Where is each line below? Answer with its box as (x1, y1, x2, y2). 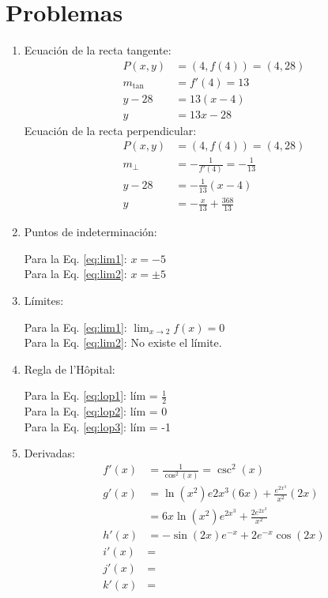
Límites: (24, 291, 64, 308)
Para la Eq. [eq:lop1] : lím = (24, 387, 158, 404)
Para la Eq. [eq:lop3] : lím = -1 (24, 418, 171, 434)
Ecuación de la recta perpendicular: (24, 122, 197, 138)
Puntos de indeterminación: (24, 224, 157, 240)
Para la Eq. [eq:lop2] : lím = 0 (24, 403, 168, 419)
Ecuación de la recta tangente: (24, 42, 172, 58)
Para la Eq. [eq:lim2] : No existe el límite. (24, 334, 222, 351)
